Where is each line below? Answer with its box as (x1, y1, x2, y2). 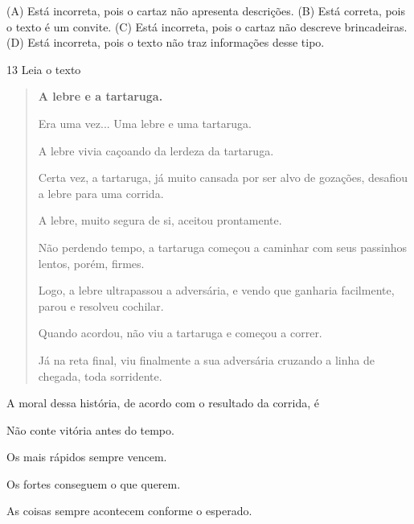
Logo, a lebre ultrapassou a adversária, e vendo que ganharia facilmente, (38, 282, 395, 299)
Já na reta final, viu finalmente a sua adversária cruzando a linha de (38, 351, 375, 368)
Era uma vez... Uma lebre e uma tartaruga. (38, 114, 252, 131)
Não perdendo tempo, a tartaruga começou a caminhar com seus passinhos (38, 238, 408, 255)
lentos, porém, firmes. (38, 254, 145, 271)
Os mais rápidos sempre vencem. (6, 448, 167, 465)
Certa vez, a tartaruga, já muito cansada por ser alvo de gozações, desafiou (38, 169, 408, 186)
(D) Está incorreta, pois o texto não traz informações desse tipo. (6, 34, 325, 51)
